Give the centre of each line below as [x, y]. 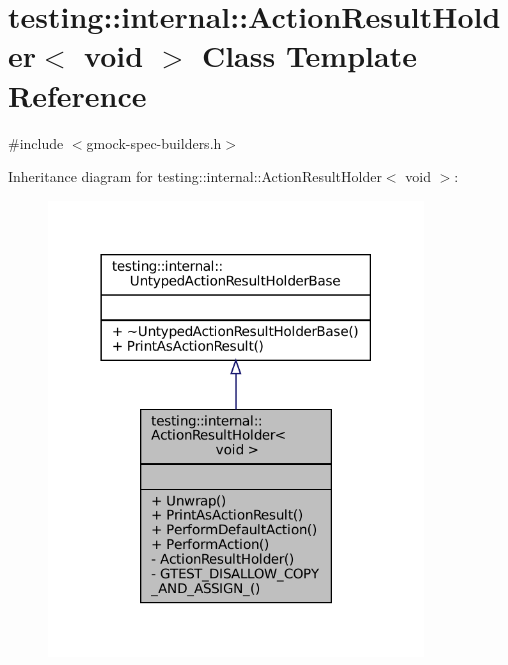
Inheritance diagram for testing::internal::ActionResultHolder [195, 176]
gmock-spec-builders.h [154, 142]
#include [36, 142]
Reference [77, 94]
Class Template [309, 55]
